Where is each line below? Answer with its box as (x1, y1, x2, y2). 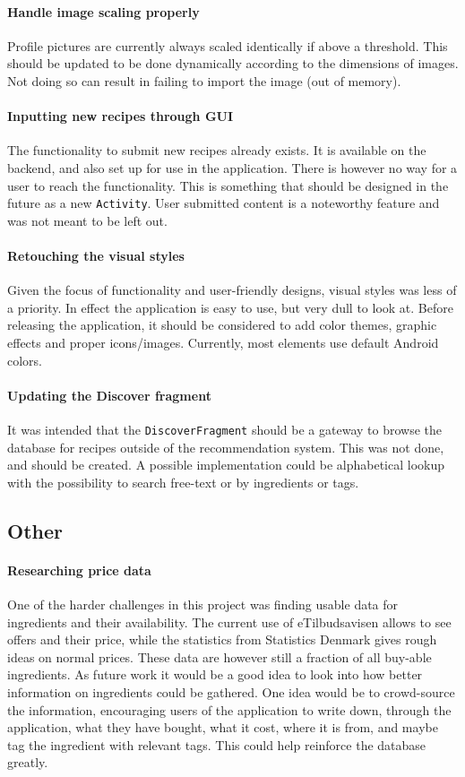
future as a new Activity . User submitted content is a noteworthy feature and (7, 194, 440, 212)
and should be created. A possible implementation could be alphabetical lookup (7, 455, 444, 474)
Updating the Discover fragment (7, 385, 211, 404)
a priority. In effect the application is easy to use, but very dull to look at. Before (7, 298, 453, 316)
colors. (7, 350, 43, 369)
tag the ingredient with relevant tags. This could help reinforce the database (7, 735, 426, 754)
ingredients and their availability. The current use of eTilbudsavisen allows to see (7, 612, 452, 631)
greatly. (7, 753, 48, 772)
